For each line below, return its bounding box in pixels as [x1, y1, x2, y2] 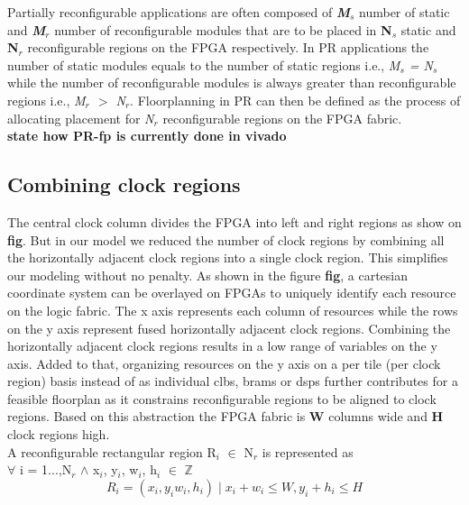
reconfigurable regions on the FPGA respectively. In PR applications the [27, 38, 429, 57]
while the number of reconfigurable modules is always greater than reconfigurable [7, 73, 456, 92]
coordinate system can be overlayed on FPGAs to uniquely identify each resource [7, 283, 456, 302]
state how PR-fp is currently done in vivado [7, 126, 287, 145]
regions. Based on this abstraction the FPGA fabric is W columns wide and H [7, 407, 444, 426]
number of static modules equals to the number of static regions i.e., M [7, 55, 400, 74]
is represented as [262, 442, 354, 461]
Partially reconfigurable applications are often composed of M [7, 3, 350, 21]
